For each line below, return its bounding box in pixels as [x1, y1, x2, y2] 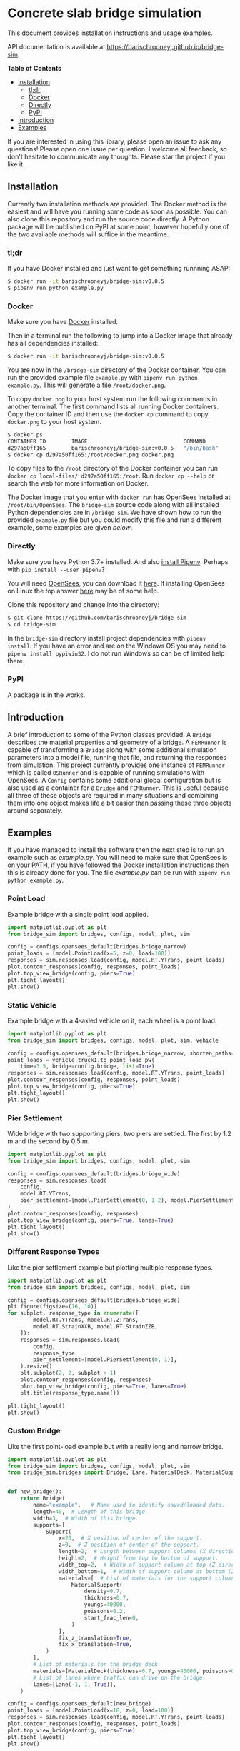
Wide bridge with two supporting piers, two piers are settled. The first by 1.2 [7, 1129, 232, 1138]
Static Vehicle [7, 1000, 57, 1010]
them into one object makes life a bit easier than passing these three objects [7, 798, 232, 807]
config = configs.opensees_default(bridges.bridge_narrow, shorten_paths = [7, 1050, 235, 1057]
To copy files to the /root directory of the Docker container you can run [7, 464, 219, 473]
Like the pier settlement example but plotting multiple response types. [7, 1263, 213, 1272]
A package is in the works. [7, 691, 86, 699]
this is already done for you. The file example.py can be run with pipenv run [7, 868, 231, 877]
